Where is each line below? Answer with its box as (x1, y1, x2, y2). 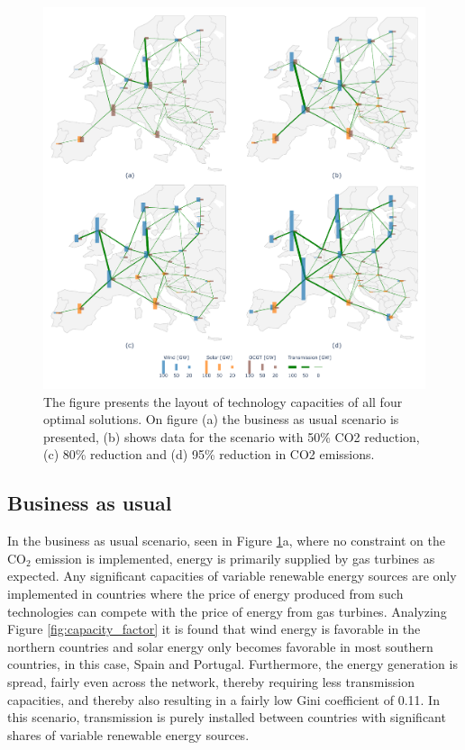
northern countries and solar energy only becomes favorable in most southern (7, 637, 433, 655)
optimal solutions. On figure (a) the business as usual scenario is (43, 410, 399, 429)
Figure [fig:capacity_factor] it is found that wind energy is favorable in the (7, 619, 421, 638)
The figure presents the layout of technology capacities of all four (43, 392, 403, 411)
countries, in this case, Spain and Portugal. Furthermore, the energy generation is (7, 655, 458, 673)
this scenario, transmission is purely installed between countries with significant (7, 708, 446, 727)
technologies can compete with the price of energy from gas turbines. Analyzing (7, 601, 447, 620)
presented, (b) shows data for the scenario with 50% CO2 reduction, (43, 427, 420, 446)
